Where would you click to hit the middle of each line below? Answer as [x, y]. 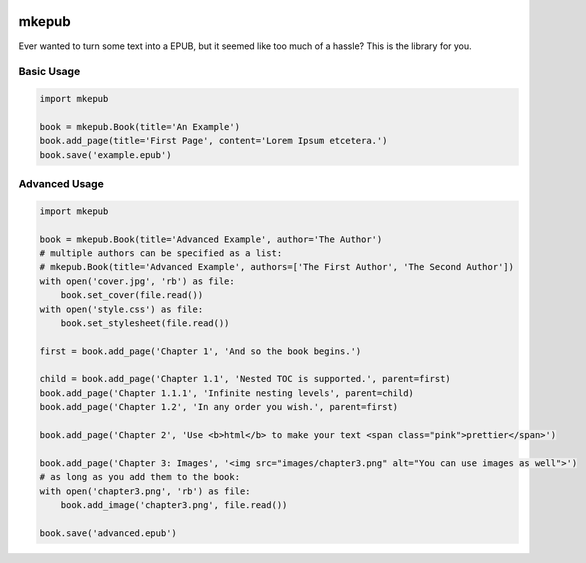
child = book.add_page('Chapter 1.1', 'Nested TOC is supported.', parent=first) [245, 379]
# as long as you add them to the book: [139, 477]
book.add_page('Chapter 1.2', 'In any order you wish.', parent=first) [219, 407]
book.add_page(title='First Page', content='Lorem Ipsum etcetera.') [213, 141]
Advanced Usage [61, 183]
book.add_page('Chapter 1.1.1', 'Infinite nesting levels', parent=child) [227, 393]
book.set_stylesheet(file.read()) [145, 323]
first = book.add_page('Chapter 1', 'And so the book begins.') [200, 351]
